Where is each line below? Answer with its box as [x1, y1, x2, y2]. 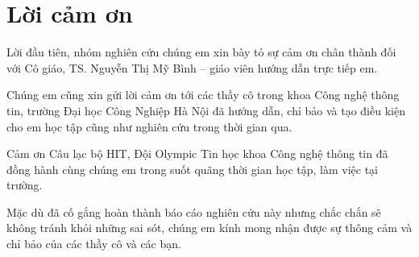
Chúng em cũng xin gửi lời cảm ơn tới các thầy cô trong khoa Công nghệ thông [6, 86, 400, 103]
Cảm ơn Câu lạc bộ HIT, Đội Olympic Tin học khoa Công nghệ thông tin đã [6, 145, 388, 162]
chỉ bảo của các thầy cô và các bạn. [6, 235, 181, 252]
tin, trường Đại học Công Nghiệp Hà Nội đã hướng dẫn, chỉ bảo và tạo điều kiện [6, 102, 405, 118]
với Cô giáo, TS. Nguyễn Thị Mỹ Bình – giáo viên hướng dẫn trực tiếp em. [6, 59, 378, 76]
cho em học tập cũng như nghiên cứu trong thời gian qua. [6, 118, 292, 135]
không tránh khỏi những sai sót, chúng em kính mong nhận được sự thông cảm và [6, 219, 413, 236]
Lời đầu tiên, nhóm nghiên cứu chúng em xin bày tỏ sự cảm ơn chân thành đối [6, 44, 396, 60]
